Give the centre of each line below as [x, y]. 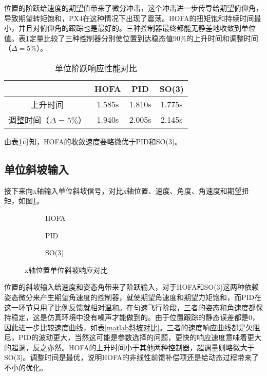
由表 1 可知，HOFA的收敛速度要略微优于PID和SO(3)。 [93, 141]
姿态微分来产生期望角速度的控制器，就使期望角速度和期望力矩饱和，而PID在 [133, 297]
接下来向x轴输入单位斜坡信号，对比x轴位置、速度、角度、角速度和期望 [123, 190]
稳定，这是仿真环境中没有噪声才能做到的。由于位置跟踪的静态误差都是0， [135, 317]
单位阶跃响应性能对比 [96, 68]
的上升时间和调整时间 [222, 38]
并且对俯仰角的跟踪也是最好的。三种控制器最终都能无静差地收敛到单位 [137, 28]
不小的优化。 [26, 368]
